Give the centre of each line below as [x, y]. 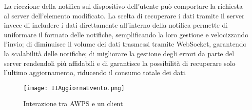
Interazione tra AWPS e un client [73, 103]
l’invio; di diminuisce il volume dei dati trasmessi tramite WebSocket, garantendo [125, 44]
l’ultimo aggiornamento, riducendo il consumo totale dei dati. [96, 72]
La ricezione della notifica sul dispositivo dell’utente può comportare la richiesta [123, 6]
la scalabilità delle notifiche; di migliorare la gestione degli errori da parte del [119, 53]
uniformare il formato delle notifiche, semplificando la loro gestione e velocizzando [126, 34]
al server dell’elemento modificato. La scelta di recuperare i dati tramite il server [124, 15]
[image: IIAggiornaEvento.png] [74, 88]
